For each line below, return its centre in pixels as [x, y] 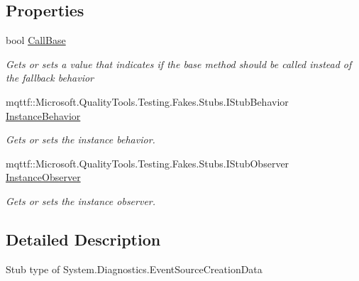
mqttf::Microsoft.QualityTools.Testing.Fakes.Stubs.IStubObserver [148, 163]
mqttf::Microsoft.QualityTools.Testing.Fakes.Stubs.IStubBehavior [147, 101]
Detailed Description [83, 239]
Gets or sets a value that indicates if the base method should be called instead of [179, 64]
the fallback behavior [50, 78]
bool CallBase [36, 40]
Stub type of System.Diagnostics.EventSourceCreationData [134, 269]
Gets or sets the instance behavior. [81, 139]
